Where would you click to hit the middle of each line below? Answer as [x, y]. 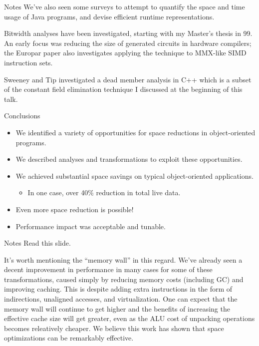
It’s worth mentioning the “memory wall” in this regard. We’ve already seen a [123, 259]
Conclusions [22, 116]
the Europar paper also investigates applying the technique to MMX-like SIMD [125, 53]
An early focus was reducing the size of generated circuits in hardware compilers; [128, 43]
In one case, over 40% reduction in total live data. [104, 192]
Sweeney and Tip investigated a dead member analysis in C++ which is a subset [128, 79]
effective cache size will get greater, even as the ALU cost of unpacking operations [129, 318]
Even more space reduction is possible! [75, 209]
